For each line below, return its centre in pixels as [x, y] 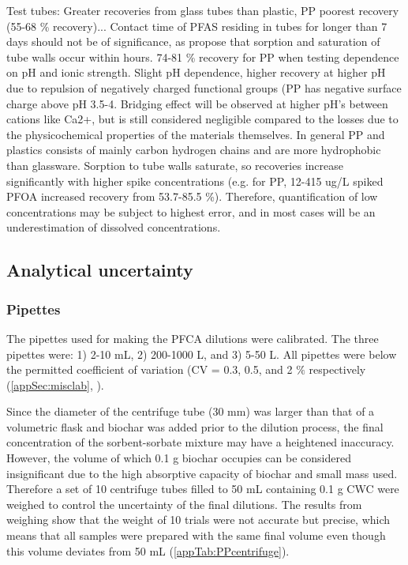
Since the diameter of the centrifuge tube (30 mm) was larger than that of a [191, 411]
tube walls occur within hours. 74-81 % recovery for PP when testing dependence [203, 56]
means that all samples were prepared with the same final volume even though [196, 535]
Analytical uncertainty [100, 270]
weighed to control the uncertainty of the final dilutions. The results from [184, 504]
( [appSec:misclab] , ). [55, 384]
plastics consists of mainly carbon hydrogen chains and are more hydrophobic [194, 150]
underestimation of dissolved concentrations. [114, 227]
